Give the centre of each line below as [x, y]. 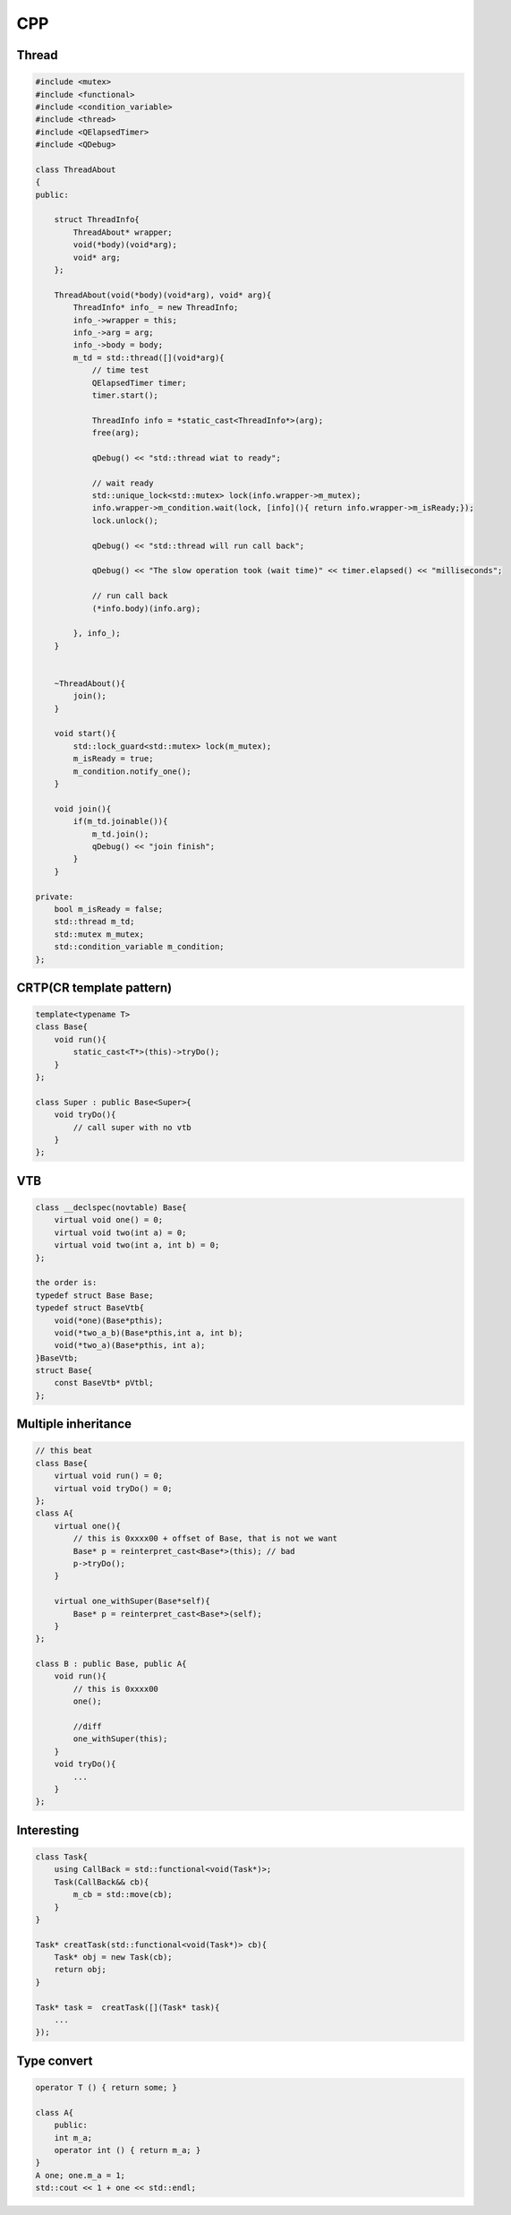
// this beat [64, 1451]
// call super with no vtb [132, 1127]
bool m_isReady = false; [109, 909]
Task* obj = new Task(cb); [114, 1957]
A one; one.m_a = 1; [80, 2175]
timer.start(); [125, 395]
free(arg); [116, 433]
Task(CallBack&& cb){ [102, 1882]
